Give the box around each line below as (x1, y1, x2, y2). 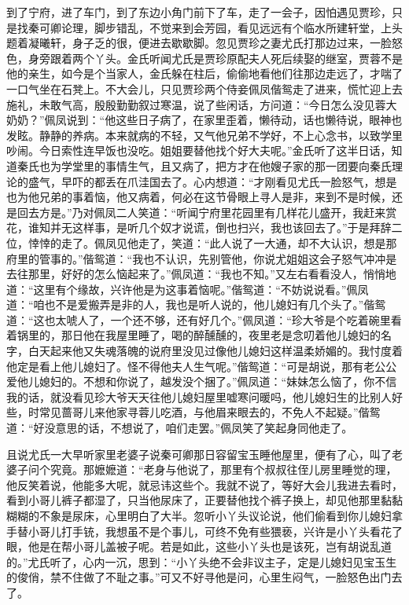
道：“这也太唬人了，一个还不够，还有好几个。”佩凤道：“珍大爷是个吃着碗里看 (6, 311, 402, 328)
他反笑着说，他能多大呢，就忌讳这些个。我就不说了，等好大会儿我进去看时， (6, 476, 403, 493)
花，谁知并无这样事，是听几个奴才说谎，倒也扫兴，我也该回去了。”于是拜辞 (6, 219, 392, 236)
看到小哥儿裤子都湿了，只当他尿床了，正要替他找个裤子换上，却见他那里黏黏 (6, 492, 403, 508)
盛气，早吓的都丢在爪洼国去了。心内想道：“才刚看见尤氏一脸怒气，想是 (28, 173, 397, 189)
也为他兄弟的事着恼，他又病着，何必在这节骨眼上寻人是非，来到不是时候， (6, 189, 392, 205)
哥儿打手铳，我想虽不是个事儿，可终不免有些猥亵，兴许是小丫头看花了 (39, 522, 403, 539)
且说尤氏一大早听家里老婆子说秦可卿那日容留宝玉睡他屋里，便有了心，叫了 (6, 445, 392, 462)
